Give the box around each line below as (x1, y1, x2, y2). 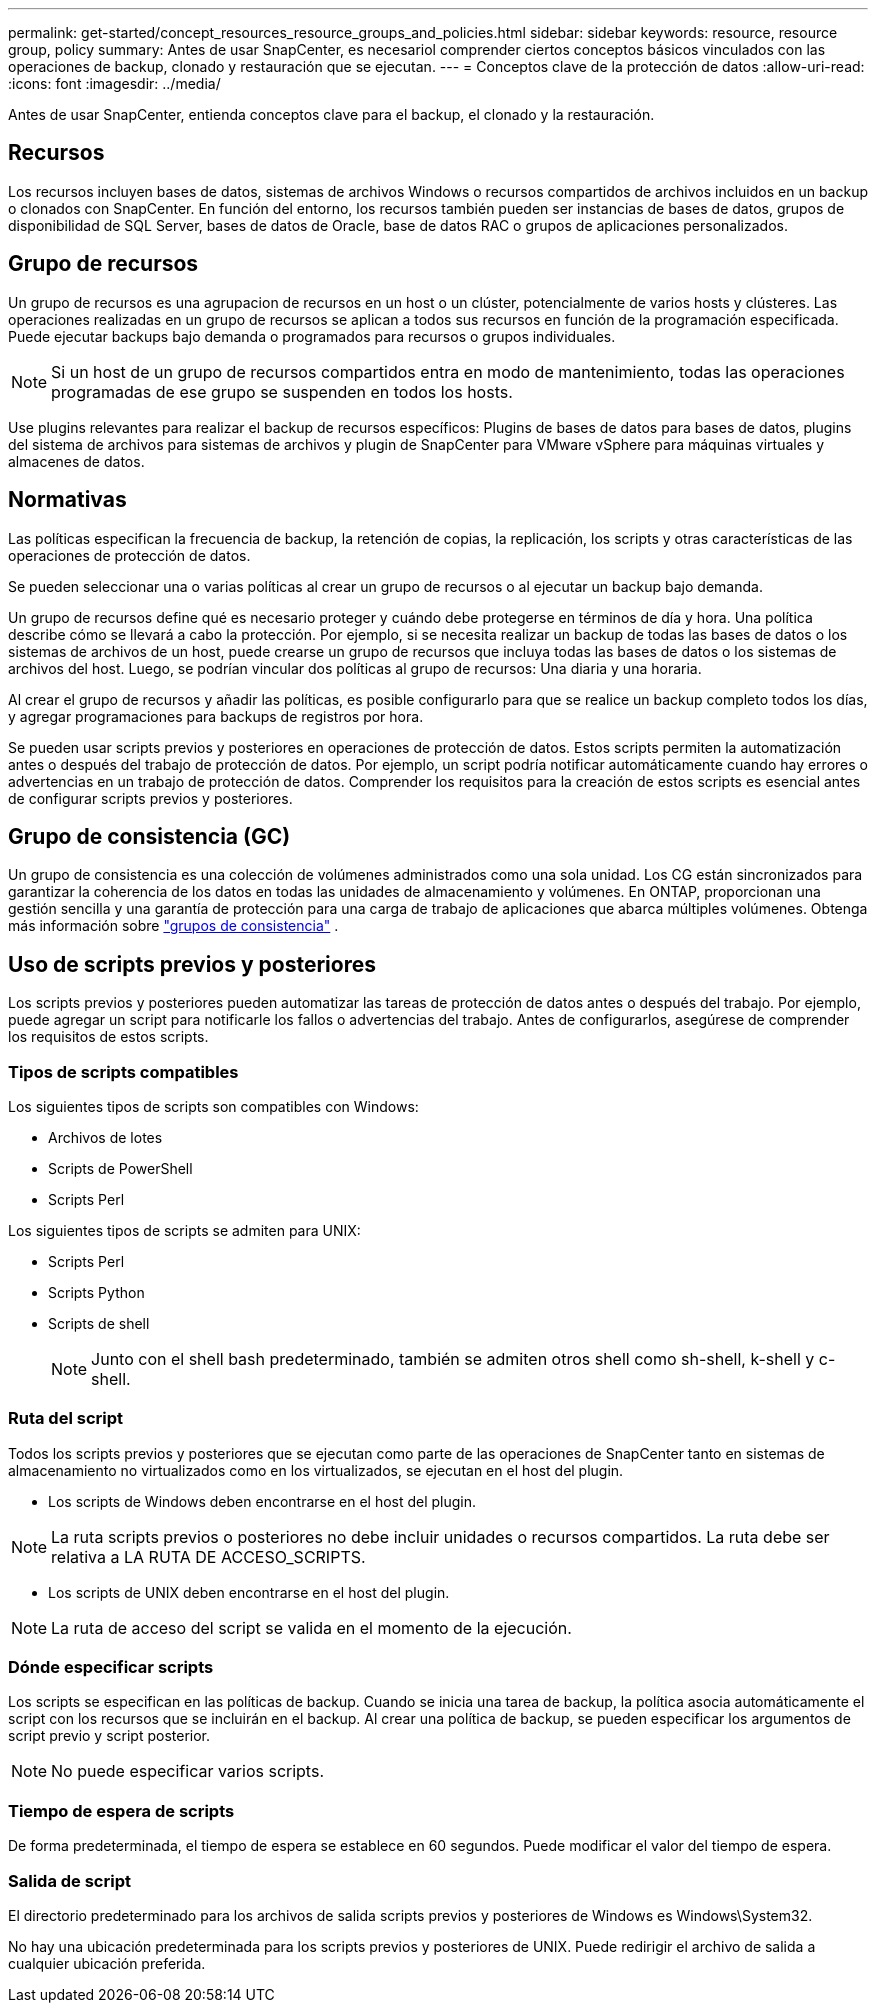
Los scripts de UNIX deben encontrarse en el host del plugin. (48, 1583, 450, 1601)
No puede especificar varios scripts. (51, 1761, 324, 1782)
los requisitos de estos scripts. (8, 1028, 209, 1046)
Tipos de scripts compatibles (8, 1061, 239, 1082)
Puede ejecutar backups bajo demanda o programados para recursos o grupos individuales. (8, 327, 616, 345)
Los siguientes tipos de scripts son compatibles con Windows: (8, 1097, 419, 1115)
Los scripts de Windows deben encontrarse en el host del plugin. (48, 1492, 477, 1510)
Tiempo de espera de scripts (8, 1800, 235, 1821)
